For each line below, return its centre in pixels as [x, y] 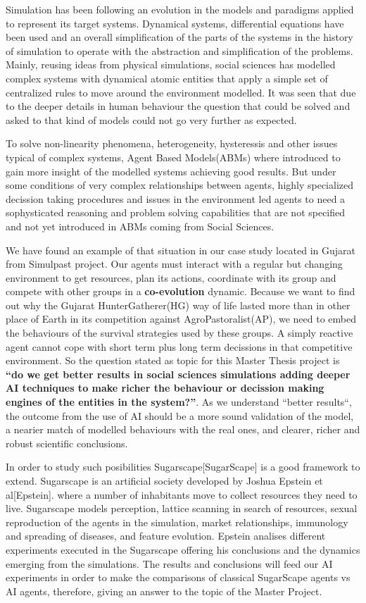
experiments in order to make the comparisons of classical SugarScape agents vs [178, 577]
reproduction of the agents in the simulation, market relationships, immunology [177, 522]
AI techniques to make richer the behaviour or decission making [165, 388]
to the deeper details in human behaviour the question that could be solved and [178, 106]
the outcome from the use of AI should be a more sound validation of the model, [180, 415]
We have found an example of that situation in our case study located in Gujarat [181, 250]
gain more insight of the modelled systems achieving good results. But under [171, 171]
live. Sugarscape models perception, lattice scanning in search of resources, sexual [182, 508]
